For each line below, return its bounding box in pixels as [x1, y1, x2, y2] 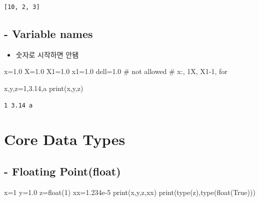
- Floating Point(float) [4, 163, 121, 178]
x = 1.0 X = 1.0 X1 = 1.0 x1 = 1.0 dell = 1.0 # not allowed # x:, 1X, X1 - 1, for [4, 66, 227, 76]
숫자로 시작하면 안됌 [15, 49, 79, 59]
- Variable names [4, 25, 93, 41]
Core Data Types [4, 129, 125, 149]
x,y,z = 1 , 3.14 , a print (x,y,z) [4, 82, 83, 93]
